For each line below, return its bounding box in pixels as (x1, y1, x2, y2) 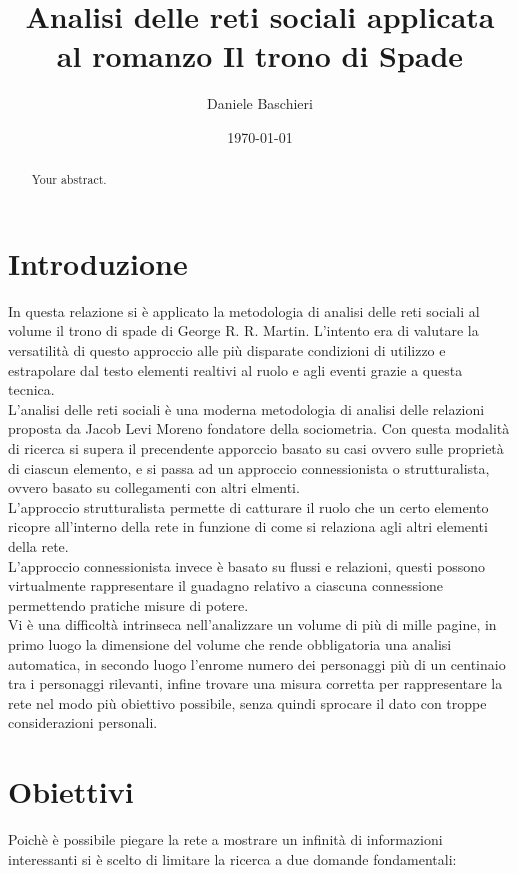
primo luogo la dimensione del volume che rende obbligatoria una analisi (8, 633, 452, 654)
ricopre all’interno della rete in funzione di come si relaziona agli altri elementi (8, 516, 488, 537)
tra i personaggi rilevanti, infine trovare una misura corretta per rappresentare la (8, 673, 503, 694)
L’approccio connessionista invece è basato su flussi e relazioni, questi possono (8, 555, 486, 576)
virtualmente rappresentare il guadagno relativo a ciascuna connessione (8, 575, 443, 596)
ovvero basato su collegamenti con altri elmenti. (8, 477, 300, 498)
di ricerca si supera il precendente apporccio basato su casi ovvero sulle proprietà (8, 438, 504, 459)
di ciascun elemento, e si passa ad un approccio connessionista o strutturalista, (8, 457, 490, 478)
